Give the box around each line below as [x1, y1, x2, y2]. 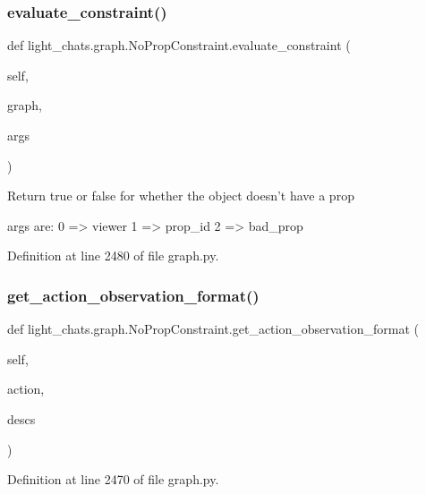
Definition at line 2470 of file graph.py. [7, 470, 219, 489]
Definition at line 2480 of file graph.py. [7, 246, 219, 265]
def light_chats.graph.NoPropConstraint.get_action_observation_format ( [7, 319, 419, 338]
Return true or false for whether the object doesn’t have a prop [7, 186, 354, 205]
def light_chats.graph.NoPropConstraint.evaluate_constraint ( [7, 36, 351, 55]
